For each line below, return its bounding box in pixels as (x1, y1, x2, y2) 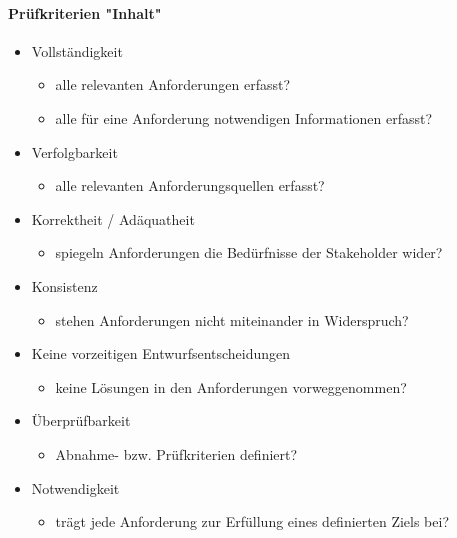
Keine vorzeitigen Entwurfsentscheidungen (31, 343, 291, 364)
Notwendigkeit (31, 477, 120, 498)
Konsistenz (31, 275, 98, 296)
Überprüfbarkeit (31, 410, 131, 431)
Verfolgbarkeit (31, 141, 118, 162)
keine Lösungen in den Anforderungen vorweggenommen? (55, 376, 407, 397)
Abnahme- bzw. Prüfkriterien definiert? (55, 443, 298, 464)
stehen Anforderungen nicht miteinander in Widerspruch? (55, 309, 409, 330)
